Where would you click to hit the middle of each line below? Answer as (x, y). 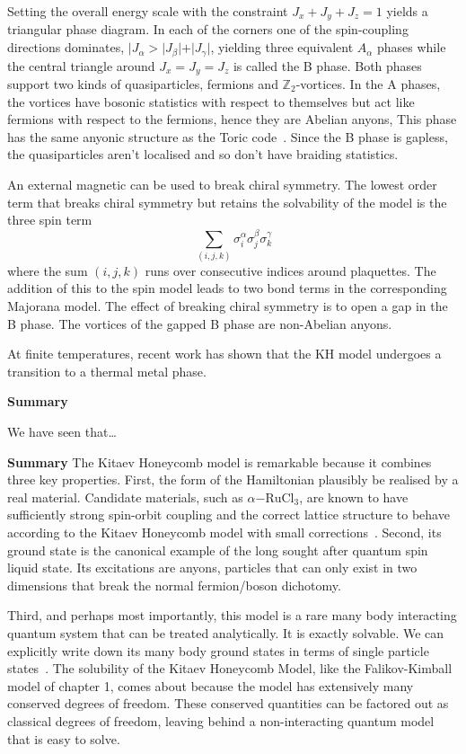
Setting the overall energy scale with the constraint (148, 11)
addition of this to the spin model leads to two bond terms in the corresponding (227, 288)
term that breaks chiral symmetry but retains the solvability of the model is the (227, 202)
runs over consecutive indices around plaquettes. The (290, 270)
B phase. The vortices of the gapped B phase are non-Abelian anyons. (200, 323)
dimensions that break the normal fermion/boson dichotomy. (174, 585)
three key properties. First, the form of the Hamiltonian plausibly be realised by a (233, 479)
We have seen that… (62, 431)
